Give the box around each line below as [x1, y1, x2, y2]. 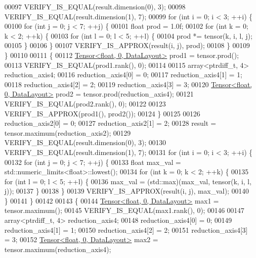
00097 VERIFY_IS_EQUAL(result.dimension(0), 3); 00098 [4, 1, 186, 11]
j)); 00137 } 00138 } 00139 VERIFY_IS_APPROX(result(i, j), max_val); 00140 [4, 186, 249, 196]
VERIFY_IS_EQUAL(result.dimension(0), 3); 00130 [4, 137, 166, 148]
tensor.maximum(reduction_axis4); [4, 244, 111, 254]
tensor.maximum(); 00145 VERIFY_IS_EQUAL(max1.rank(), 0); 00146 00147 [4, 205, 245, 215]
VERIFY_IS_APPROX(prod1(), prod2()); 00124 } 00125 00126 [4, 108, 201, 118]
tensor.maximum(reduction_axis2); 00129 [4, 127, 131, 138]
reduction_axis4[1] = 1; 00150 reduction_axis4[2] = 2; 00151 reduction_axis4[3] [4, 224, 248, 235]
